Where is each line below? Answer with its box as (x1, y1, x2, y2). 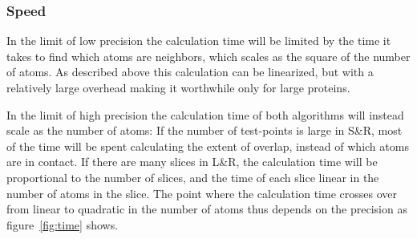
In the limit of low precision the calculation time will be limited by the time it (6, 32, 391, 49)
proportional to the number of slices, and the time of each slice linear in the (6, 168, 379, 185)
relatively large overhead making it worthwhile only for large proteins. (6, 79, 350, 95)
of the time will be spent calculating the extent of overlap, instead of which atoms (6, 137, 409, 154)
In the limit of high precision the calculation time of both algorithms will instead (6, 106, 404, 123)
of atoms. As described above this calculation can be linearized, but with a (6, 63, 374, 80)
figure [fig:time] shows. (6, 216, 119, 233)
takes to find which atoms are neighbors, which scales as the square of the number (6, 47, 411, 64)
